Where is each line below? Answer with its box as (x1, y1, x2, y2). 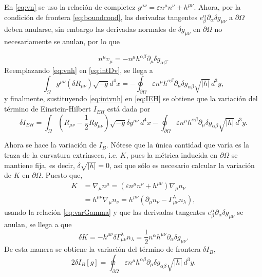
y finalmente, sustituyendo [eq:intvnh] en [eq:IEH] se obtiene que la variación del (4, 93, 258, 104)
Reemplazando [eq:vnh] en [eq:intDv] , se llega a (4, 65, 153, 76)
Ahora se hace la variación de (4, 139, 97, 150)
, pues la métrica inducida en (126, 150, 218, 160)
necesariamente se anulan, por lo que (4, 36, 120, 47)
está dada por (107, 103, 151, 114)
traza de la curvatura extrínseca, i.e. (4, 150, 118, 160)
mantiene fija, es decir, (4, 159, 75, 170)
